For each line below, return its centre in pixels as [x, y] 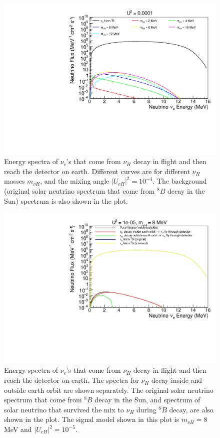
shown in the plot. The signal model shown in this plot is [91, 419]
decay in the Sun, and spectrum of [147, 400]
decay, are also [191, 409]
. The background [180, 181]
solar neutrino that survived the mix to [64, 409]
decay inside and [177, 380]
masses [14, 181]
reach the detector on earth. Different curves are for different [97, 171]
